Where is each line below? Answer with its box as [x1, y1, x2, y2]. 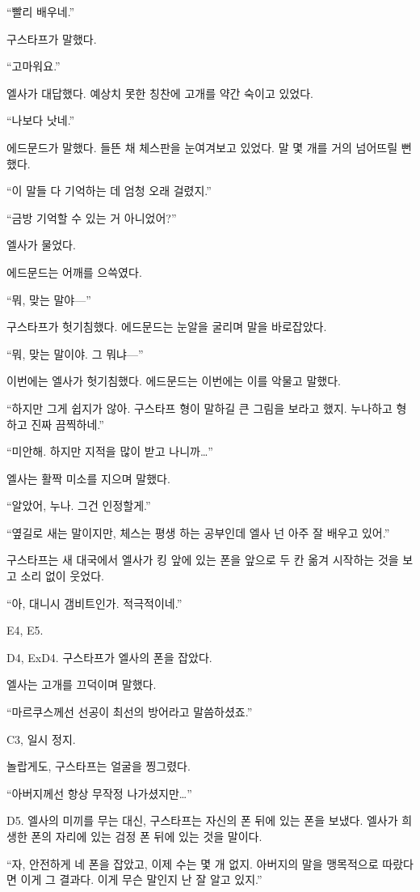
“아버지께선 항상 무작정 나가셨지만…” [6, 784, 192, 801]
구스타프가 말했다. [6, 30, 97, 47]
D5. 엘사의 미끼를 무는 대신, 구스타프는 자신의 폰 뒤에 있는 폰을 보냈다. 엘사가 [6, 812, 398, 829]
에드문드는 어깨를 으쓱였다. [6, 263, 142, 280]
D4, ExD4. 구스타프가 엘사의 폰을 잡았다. [6, 648, 212, 665]
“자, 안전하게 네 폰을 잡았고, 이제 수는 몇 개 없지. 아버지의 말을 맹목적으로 [6, 855, 379, 872]
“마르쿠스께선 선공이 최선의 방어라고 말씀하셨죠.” [6, 703, 253, 720]
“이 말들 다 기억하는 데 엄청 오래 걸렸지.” [6, 182, 212, 199]
